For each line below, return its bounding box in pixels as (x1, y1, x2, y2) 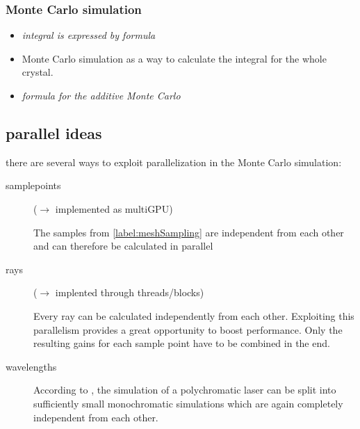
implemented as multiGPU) (55, 201, 173, 216)
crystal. (22, 65, 54, 79)
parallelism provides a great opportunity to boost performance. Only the (33, 322, 343, 337)
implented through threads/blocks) (55, 285, 204, 300)
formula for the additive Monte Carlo (22, 88, 181, 102)
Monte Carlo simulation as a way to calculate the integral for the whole (22, 51, 327, 65)
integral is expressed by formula (22, 28, 156, 42)
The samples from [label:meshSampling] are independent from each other (33, 225, 344, 239)
